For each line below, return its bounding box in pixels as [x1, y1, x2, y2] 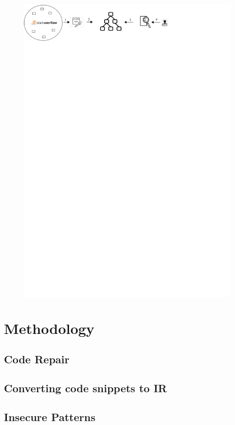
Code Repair [4, 352, 70, 367]
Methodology [4, 318, 94, 338]
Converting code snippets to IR [4, 380, 167, 396]
